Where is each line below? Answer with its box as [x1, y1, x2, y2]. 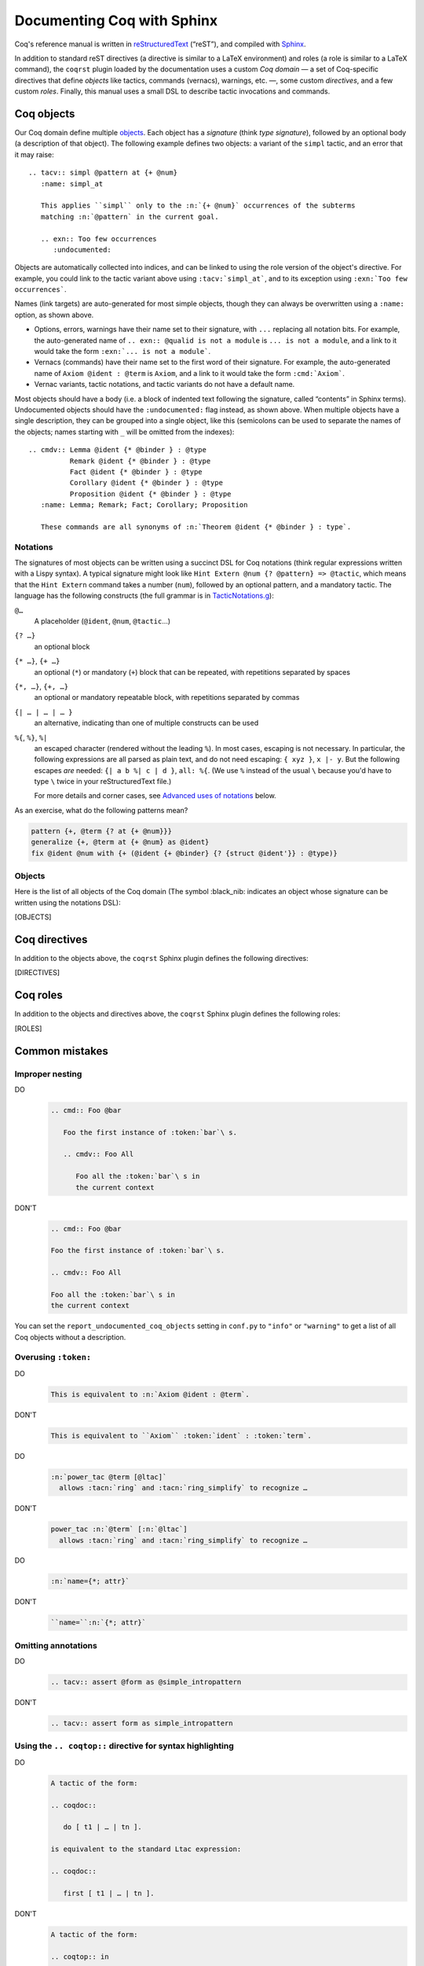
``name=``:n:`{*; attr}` [50, 1618, 147, 1627]
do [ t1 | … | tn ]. [63, 1823, 143, 1832]
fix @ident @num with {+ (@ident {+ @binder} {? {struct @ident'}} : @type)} [31, 849, 338, 857]
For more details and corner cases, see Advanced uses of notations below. [34, 791, 276, 801]
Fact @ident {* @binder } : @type [69, 467, 203, 476]
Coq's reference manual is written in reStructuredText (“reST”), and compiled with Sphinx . [14, 39, 306, 49]
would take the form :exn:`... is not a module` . [34, 347, 211, 356]
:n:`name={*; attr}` [50, 1577, 130, 1586]
